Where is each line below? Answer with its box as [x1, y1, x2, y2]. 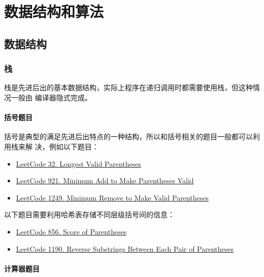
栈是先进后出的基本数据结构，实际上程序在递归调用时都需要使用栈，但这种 [4, 82, 253, 93]
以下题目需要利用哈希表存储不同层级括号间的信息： [4, 209, 175, 220]
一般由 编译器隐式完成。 [11, 92, 92, 102]
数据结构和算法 [4, 1, 104, 22]
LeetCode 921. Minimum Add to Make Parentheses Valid [16, 175, 194, 186]
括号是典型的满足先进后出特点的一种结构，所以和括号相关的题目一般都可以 [4, 131, 253, 142]
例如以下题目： [49, 141, 99, 151]
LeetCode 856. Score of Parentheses [16, 226, 127, 236]
